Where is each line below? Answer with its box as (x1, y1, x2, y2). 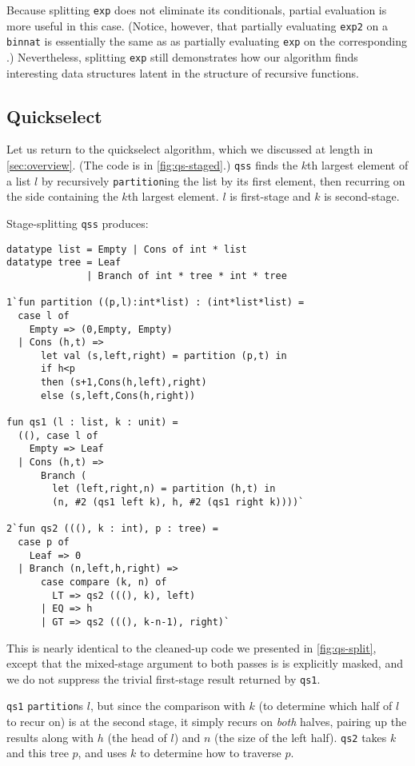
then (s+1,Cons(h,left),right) (40, 377, 207, 389)
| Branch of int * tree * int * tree (86, 269, 287, 281)
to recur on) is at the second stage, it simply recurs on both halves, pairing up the (6, 713, 407, 730)
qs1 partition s (6, 697, 84, 714)
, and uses (78, 744, 127, 761)
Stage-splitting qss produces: (6, 214, 149, 231)
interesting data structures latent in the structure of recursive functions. (6, 64, 359, 81)
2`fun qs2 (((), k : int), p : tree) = (6, 523, 218, 535)
